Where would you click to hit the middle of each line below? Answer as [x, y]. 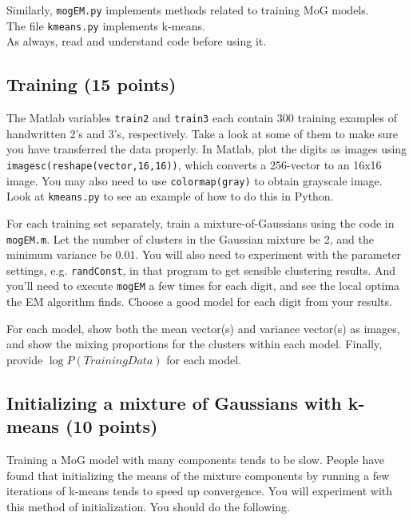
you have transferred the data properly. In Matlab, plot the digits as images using [207, 149]
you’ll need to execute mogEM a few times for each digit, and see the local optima [203, 286]
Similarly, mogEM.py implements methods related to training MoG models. [188, 10]
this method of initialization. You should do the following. [148, 506]
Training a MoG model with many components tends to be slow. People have [196, 460]
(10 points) [111, 426]
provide [25, 359]
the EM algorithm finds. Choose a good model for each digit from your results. [199, 302]
